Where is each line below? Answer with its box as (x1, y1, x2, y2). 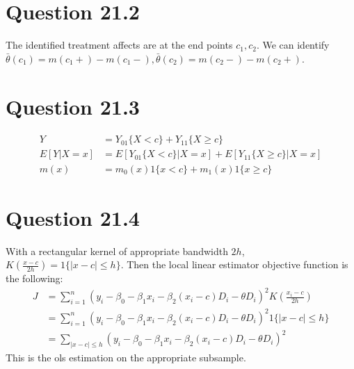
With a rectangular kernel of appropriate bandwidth (6, 243, 228, 258)
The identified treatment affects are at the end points (6, 38, 233, 52)
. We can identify (256, 38, 330, 52)
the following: (6, 271, 63, 286)
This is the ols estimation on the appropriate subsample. (6, 350, 246, 365)
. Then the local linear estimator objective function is (120, 257, 348, 272)
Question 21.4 (6, 203, 140, 231)
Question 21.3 (6, 92, 140, 120)
